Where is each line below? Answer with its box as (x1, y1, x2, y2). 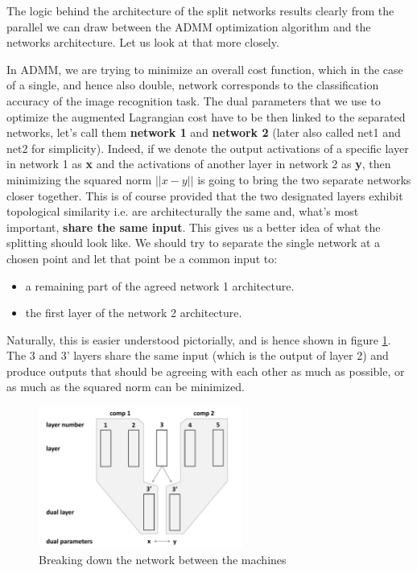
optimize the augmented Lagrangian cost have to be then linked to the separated (6, 108, 406, 125)
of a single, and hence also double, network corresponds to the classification (6, 76, 379, 93)
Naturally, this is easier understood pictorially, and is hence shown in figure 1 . (6, 331, 391, 348)
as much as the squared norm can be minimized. (6, 378, 245, 395)
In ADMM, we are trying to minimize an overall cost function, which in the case (6, 60, 403, 77)
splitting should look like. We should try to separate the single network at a (6, 234, 381, 251)
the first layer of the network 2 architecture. (25, 304, 242, 321)
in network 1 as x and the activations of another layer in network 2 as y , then (6, 155, 391, 172)
